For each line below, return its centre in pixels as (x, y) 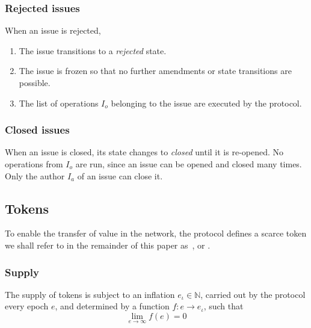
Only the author (35, 175)
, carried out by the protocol (253, 294)
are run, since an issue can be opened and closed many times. (189, 164)
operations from (34, 164)
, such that (223, 306)
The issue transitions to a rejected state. (93, 50)
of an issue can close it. (120, 175)
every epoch (27, 306)
